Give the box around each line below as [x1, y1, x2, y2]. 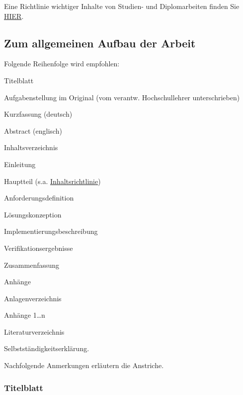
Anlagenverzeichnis [4, 293, 62, 303]
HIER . [4, 10, 24, 21]
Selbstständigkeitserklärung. [4, 343, 89, 354]
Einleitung [4, 159, 36, 169]
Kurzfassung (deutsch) [4, 109, 73, 119]
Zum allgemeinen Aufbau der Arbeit [4, 35, 196, 50]
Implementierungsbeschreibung [4, 226, 98, 236]
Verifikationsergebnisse [4, 242, 73, 253]
